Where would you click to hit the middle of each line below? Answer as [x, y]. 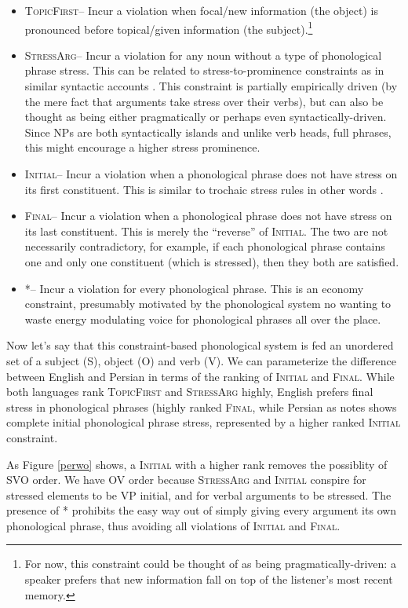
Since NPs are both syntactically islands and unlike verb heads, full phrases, [208, 132]
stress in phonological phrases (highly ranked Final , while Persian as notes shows [202, 407]
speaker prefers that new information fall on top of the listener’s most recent [209, 579]
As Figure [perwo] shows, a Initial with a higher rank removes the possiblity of [197, 464]
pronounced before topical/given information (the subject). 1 [169, 27]
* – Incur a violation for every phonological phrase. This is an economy [194, 288]
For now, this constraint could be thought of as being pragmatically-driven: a [210, 564]
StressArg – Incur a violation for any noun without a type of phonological [203, 55]
